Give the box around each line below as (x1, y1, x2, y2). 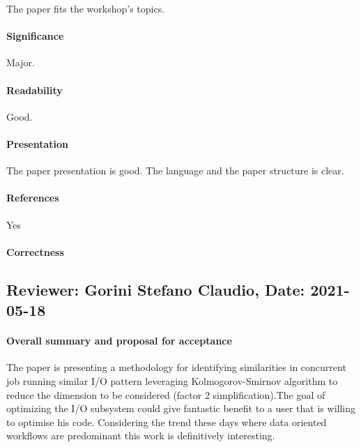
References (6, 190, 59, 205)
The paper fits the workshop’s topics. (6, 1, 165, 15)
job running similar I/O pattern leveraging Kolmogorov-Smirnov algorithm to (6, 373, 338, 388)
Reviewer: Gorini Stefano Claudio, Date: (6, 278, 305, 300)
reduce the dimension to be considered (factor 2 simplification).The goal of (6, 387, 325, 402)
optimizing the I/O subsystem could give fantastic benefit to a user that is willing (6, 401, 355, 416)
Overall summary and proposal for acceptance (6, 333, 232, 348)
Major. (6, 55, 35, 70)
